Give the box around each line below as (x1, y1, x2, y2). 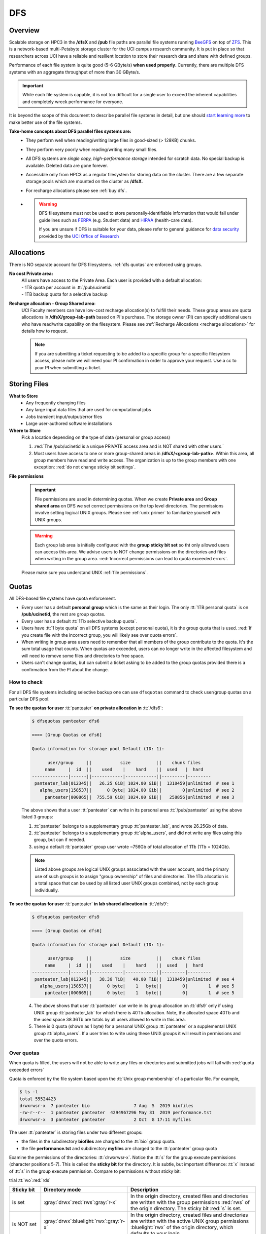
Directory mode (43, 1186, 81, 1193)
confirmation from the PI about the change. (21, 666, 109, 672)
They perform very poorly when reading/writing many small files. (26, 146, 158, 153)
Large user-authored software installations (26, 421, 112, 426)
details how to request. (21, 328, 68, 334)
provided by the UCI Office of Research (39, 233, 119, 239)
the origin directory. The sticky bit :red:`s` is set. (130, 1205, 241, 1212)
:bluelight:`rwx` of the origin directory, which (130, 1224, 233, 1231)
